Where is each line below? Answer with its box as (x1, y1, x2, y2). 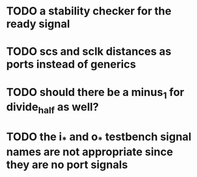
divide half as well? (6, 100, 99, 116)
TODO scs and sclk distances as (6, 45, 172, 59)
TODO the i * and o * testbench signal (6, 130, 192, 146)
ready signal (6, 17, 70, 31)
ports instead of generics (6, 57, 136, 71)
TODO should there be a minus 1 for (6, 85, 185, 101)
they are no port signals (6, 158, 129, 172)
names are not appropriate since (6, 145, 173, 158)
